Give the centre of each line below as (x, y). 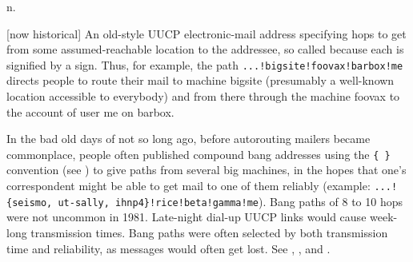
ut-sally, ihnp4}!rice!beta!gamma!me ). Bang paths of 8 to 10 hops (231, 201)
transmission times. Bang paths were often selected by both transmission (209, 232)
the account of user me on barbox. (90, 111)
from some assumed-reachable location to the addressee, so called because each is (205, 49)
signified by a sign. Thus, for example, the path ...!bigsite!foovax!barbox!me (205, 64)
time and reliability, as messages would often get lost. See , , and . (168, 248)
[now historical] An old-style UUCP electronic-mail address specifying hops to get (206, 33)
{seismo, (30, 202)
